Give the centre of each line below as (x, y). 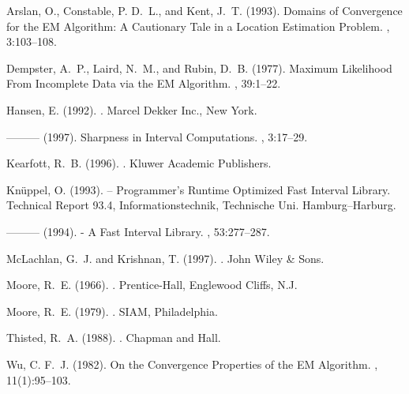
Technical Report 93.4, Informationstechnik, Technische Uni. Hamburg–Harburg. (201, 205)
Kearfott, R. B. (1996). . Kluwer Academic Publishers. (139, 163)
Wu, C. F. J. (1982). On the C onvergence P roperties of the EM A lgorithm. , (192, 364)
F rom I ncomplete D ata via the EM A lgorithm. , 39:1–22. (144, 83)
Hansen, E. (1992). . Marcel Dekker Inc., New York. (132, 109)
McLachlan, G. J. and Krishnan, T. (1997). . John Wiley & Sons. (165, 258)
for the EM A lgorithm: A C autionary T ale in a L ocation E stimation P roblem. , (198, 26)
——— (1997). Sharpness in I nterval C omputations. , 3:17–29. (157, 136)
